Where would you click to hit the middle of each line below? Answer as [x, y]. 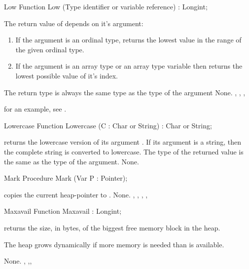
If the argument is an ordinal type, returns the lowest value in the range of [128, 40]
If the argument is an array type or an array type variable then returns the [129, 66]
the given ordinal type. [50, 49]
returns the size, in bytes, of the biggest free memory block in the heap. [112, 227]
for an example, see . [35, 109]
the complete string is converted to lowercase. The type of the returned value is [124, 151]
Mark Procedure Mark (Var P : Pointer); [66, 178]
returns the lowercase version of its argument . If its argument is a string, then [123, 142]
